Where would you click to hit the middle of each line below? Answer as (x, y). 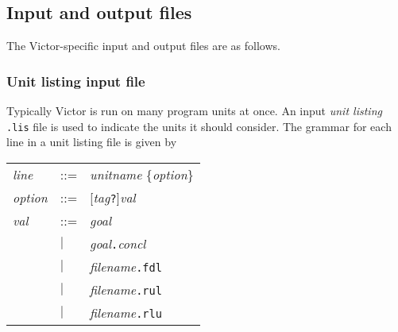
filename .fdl (126, 266)
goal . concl (118, 243)
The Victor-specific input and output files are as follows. (143, 46)
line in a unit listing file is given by (92, 142)
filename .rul (126, 289)
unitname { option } (142, 174)
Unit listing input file (76, 81)
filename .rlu (126, 312)
